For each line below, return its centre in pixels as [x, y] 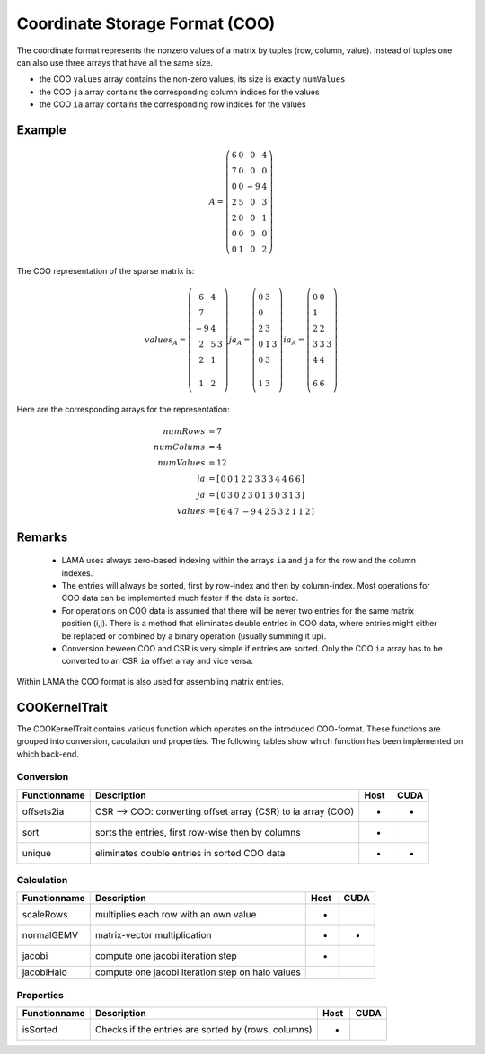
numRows [184, 432]
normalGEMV [50, 935]
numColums [179, 447]
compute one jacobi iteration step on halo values [198, 972]
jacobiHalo [44, 972]
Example [41, 130]
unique [37, 853]
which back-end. [48, 754]
